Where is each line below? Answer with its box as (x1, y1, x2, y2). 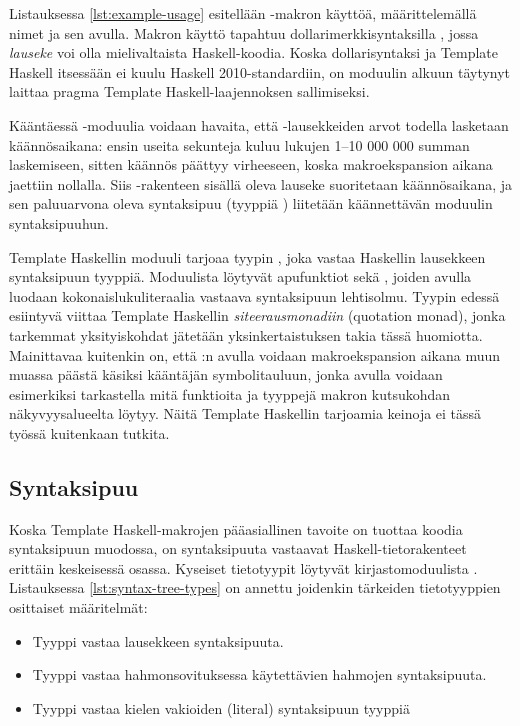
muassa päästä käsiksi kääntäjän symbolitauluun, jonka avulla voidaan (9, 364, 443, 385)
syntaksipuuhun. (9, 212, 109, 233)
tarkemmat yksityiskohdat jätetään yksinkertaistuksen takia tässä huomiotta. (9, 324, 483, 345)
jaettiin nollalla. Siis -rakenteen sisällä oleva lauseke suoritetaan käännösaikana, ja (9, 173, 513, 194)
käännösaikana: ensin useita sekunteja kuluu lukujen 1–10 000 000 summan (9, 134, 470, 155)
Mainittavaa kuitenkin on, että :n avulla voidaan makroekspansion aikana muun (9, 344, 501, 365)
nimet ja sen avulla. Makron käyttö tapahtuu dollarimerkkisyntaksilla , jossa (9, 22, 479, 43)
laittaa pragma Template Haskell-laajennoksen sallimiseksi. (9, 81, 370, 102)
